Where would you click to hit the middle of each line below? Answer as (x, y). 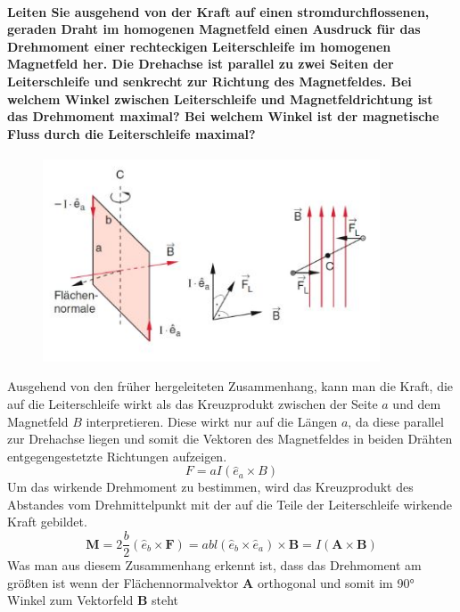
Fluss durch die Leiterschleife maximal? (131, 133)
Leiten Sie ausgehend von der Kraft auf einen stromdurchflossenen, (218, 11)
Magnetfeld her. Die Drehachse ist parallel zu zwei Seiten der (201, 64)
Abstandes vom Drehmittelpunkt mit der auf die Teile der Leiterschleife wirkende (230, 504)
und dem (417, 403)
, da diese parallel (396, 421)
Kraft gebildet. (47, 522)
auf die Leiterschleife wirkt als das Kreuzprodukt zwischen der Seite (193, 403)
